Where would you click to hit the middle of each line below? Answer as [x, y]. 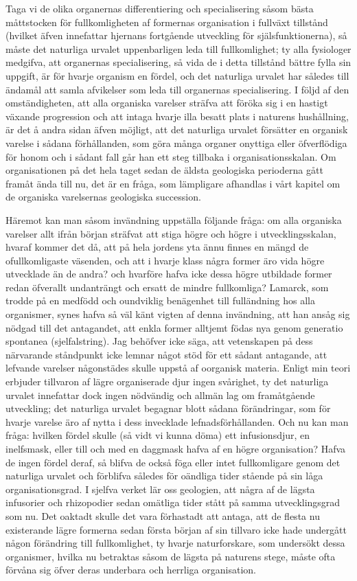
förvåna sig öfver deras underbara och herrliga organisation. [131, 570]
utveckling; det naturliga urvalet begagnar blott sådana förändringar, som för [168, 408]
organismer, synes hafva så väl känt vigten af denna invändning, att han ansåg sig [178, 314]
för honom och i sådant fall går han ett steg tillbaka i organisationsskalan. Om [171, 156]
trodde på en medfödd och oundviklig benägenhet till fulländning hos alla [160, 300]
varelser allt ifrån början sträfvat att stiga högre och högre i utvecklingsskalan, [171, 233]
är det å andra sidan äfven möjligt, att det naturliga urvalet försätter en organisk [177, 129]
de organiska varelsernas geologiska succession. [103, 197]
